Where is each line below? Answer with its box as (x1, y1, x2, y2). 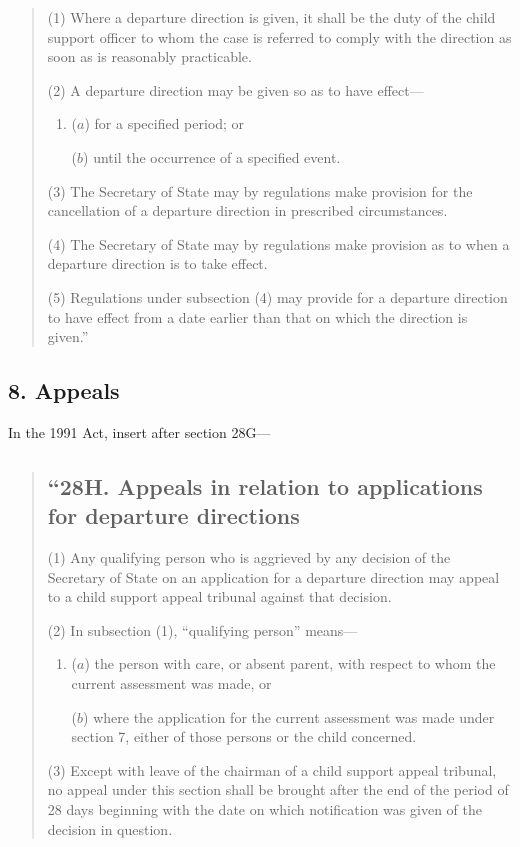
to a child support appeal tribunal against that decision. (47, 586, 392, 607)
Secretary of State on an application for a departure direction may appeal (47, 566, 500, 587)
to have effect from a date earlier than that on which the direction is (47, 306, 468, 327)
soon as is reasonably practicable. (47, 46, 252, 67)
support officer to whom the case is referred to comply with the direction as (47, 26, 512, 47)
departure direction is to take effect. (47, 253, 268, 274)
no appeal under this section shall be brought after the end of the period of (47, 779, 509, 800)
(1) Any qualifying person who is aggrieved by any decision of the (47, 547, 451, 568)
